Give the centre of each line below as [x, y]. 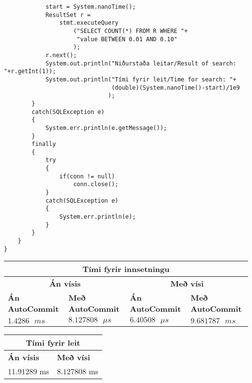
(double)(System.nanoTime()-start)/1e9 [175, 88]
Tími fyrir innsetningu [126, 269]
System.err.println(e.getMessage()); [106, 128]
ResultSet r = [68, 15]
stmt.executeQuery [89, 23]
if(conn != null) [87, 176]
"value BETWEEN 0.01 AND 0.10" [127, 39]
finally [44, 144]
